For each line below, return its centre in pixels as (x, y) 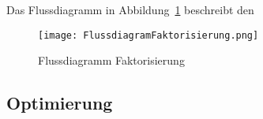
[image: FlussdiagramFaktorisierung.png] (148, 35)
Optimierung (60, 103)
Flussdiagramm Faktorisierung (111, 60)
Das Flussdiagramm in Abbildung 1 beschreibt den (130, 9)
